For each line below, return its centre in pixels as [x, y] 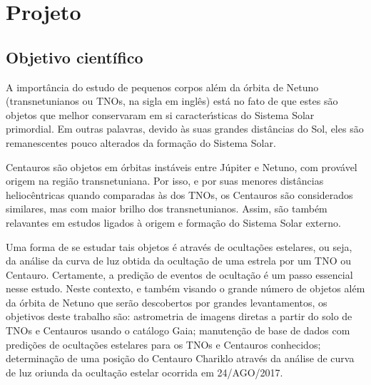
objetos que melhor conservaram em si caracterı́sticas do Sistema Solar [160, 114]
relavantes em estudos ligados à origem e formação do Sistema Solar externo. [173, 222]
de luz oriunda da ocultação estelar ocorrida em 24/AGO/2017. [144, 372]
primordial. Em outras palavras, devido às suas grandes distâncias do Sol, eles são [185, 129]
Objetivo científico [75, 57]
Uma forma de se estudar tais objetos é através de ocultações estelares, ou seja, [179, 246]
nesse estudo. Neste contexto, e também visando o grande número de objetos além [185, 288]
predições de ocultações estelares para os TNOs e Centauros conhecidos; [163, 344]
